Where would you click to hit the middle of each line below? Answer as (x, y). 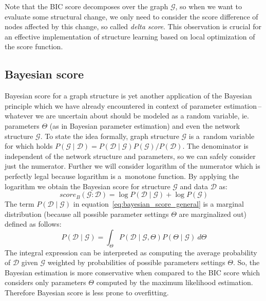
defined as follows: (33, 224)
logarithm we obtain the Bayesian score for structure (88, 186)
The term (20, 204)
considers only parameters (45, 282)
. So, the (246, 262)
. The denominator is (215, 146)
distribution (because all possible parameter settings (87, 214)
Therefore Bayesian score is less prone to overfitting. (87, 293)
